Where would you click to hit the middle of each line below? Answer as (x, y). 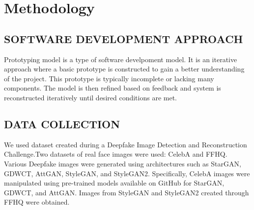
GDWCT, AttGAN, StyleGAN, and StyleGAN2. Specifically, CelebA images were (127, 173)
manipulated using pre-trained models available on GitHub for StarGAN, (114, 183)
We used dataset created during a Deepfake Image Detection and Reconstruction (126, 144)
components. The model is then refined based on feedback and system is (113, 88)
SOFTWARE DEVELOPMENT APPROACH (124, 38)
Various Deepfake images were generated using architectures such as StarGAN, (123, 163)
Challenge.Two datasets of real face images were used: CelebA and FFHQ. (116, 154)
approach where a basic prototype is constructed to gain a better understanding (124, 69)
